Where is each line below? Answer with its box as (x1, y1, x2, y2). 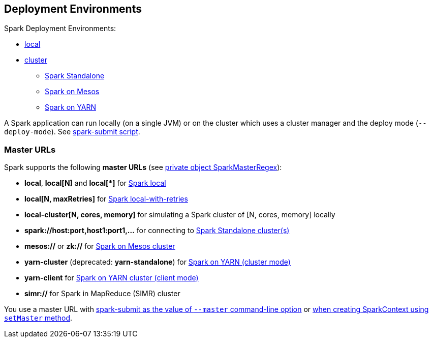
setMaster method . (4, 313, 73, 323)
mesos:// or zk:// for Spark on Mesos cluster (24, 242, 175, 251)
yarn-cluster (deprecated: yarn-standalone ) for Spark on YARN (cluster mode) (24, 258, 291, 267)
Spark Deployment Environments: (4, 24, 116, 33)
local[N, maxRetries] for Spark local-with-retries (24, 194, 188, 204)
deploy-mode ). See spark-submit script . (4, 127, 140, 136)
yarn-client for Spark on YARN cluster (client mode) (24, 273, 199, 282)
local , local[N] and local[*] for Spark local (24, 179, 166, 188)
